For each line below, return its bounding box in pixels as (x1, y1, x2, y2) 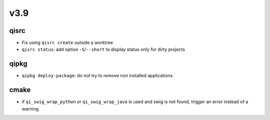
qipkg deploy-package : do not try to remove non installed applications (21, 73, 173, 79)
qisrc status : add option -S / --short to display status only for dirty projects (21, 46, 185, 52)
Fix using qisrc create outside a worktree (21, 40, 113, 46)
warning (21, 106, 39, 112)
